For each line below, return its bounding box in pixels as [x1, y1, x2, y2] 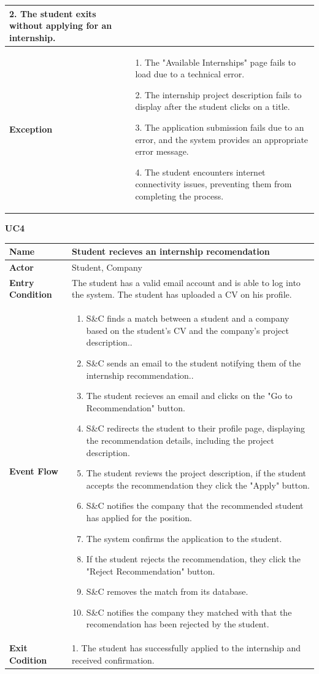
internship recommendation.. [86, 368, 194, 381]
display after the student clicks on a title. [135, 100, 290, 113]
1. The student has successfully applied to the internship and [72, 641, 301, 654]
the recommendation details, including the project [86, 433, 274, 446]
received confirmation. [72, 653, 155, 666]
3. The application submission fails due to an [135, 120, 304, 133]
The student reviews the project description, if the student [86, 467, 307, 479]
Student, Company [72, 260, 142, 273]
